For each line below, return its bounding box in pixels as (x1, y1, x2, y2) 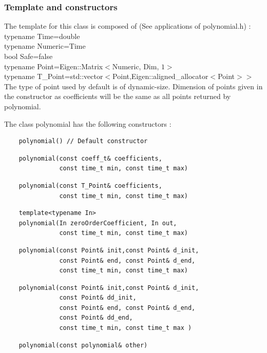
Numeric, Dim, (112, 61, 159, 71)
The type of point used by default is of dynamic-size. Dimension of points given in (4, 81, 263, 91)
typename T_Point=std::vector (4, 71, 103, 82)
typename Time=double (4, 30, 80, 41)
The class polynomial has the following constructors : (4, 118, 171, 129)
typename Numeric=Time (4, 41, 86, 51)
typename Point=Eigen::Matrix (4, 61, 103, 71)
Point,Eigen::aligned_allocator (112, 71, 208, 82)
